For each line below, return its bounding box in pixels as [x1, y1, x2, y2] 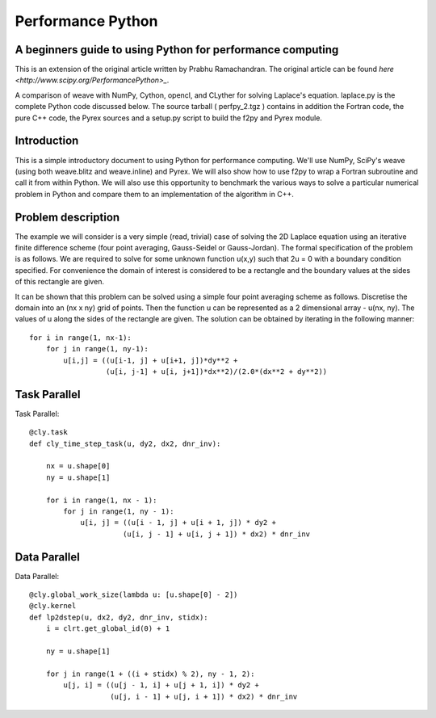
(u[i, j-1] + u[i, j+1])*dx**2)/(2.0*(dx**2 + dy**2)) [105, 367, 328, 376]
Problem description [15, 210, 120, 224]
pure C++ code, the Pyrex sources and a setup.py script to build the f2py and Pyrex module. [15, 113, 323, 123]
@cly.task [29, 428, 68, 437]
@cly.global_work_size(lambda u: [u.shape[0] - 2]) [29, 590, 238, 599]
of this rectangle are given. [15, 277, 105, 287]
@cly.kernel [29, 602, 77, 611]
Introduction [15, 134, 79, 148]
